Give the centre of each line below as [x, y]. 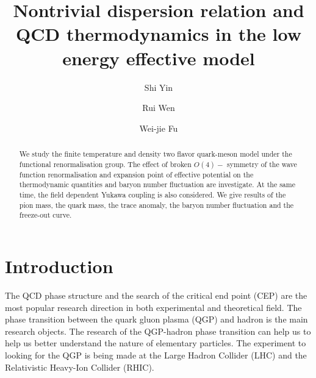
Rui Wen [159, 108]
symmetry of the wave [262, 164]
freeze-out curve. [45, 215]
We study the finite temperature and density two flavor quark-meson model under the [156, 154]
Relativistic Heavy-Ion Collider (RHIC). [80, 367]
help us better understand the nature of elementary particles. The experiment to [156, 343]
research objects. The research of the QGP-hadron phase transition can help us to [158, 331]
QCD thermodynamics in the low [159, 34]
